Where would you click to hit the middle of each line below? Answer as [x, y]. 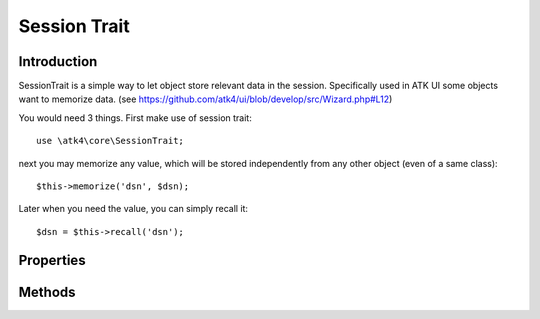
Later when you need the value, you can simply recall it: [133, 209]
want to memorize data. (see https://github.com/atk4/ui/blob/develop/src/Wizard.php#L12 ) [205, 99]
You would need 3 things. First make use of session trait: [135, 117]
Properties [52, 260]
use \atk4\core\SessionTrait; [110, 141]
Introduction [58, 61]
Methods [47, 291]
